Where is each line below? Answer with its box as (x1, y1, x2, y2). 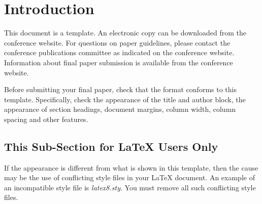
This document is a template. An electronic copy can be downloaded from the (4, 27, 246, 38)
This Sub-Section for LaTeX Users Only (4, 138, 218, 154)
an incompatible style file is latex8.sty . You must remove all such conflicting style (4, 182, 256, 192)
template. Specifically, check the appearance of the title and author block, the (4, 94, 246, 104)
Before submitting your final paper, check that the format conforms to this (4, 84, 237, 95)
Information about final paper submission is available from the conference (4, 57, 233, 67)
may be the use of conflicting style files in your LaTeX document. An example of (4, 172, 255, 183)
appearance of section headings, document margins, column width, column (4, 104, 236, 114)
